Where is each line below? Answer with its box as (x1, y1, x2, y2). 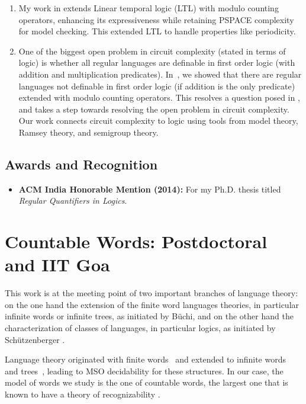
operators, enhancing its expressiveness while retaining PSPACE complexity (18, 13, 294, 25)
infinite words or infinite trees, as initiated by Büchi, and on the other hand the (5, 310, 294, 322)
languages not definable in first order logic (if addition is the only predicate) (18, 79, 295, 92)
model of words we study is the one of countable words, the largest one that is (5, 376, 288, 389)
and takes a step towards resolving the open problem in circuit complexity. (18, 102, 289, 115)
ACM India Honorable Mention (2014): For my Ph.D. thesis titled (18, 182, 281, 195)
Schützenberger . (5, 333, 65, 345)
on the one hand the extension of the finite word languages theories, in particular (5, 298, 299, 310)
